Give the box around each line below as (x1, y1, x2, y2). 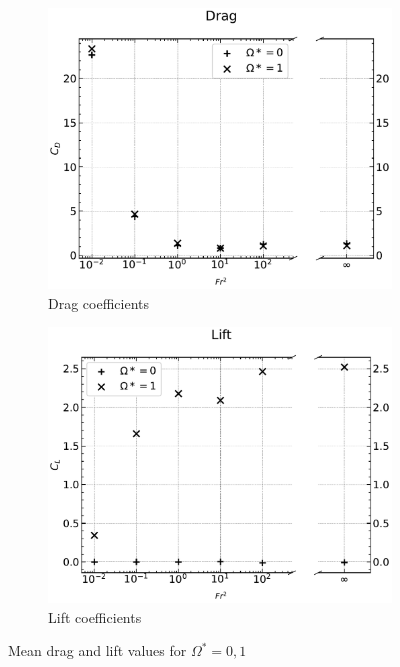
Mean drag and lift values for (8, 640, 187, 661)
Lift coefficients (48, 606, 142, 627)
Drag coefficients (48, 292, 150, 313)
